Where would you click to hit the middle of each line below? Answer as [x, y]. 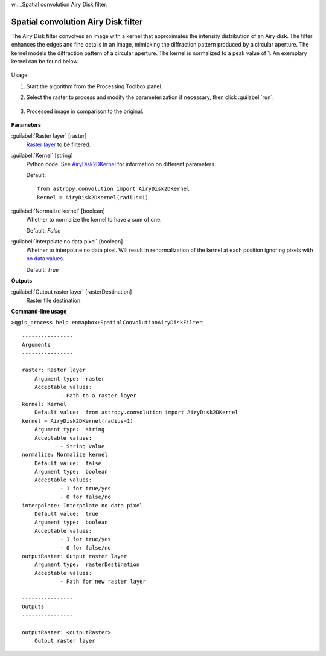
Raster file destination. [54, 300]
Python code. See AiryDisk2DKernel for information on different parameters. [121, 164]
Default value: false [68, 463]
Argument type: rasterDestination [87, 564]
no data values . [45, 259]
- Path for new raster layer [103, 582]
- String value [82, 446]
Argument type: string [69, 429]
